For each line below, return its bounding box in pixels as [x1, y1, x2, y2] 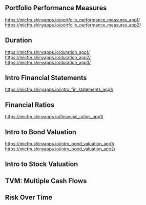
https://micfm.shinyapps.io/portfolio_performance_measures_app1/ [5, 17, 140, 22]
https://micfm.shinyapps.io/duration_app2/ [5, 54, 91, 60]
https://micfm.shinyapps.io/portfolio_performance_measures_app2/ [5, 22, 141, 28]
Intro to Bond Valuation [5, 128, 77, 136]
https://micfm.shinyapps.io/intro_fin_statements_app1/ [5, 86, 114, 92]
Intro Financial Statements [5, 74, 87, 82]
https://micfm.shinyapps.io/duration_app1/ [5, 49, 90, 55]
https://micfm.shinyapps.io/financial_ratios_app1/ [5, 114, 104, 120]
